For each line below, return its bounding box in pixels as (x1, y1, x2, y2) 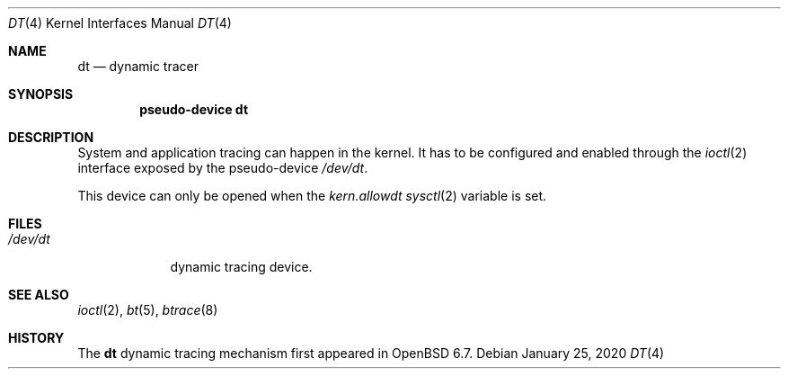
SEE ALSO (8, 287, 69, 302)
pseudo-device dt (139, 102, 249, 117)
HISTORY (8, 330, 65, 345)
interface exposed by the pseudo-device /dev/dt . (77, 160, 368, 175)
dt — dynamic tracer (77, 58, 199, 74)
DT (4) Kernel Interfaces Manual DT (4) (8, 15, 232, 31)
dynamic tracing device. (170, 259, 313, 274)
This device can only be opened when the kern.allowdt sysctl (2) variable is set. (77, 188, 547, 203)
